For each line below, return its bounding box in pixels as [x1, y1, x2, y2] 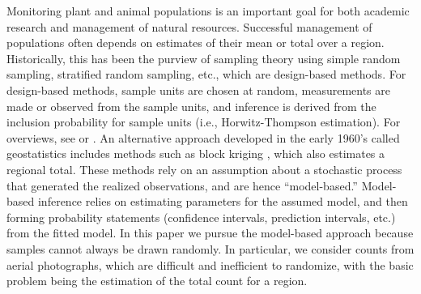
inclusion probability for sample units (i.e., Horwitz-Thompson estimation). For [6, 113, 401, 130]
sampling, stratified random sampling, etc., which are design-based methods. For [6, 66, 406, 83]
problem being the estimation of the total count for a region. [6, 272, 308, 289]
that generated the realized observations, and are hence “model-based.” [6, 177, 358, 194]
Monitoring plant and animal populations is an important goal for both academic [6, 2, 410, 19]
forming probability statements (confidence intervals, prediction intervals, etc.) [6, 208, 396, 225]
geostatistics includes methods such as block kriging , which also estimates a [6, 145, 385, 162]
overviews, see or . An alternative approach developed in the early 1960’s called [6, 129, 400, 146]
